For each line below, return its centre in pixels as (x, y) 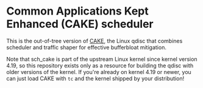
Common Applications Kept (77, 11)
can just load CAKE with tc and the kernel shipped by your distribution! (95, 78)
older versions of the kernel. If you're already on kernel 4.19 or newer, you (99, 72)
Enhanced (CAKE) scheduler (80, 24)
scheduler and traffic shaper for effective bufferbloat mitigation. (86, 47)
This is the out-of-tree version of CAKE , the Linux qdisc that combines (94, 41)
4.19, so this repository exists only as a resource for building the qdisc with (100, 66)
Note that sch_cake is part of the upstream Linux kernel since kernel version (102, 59)
